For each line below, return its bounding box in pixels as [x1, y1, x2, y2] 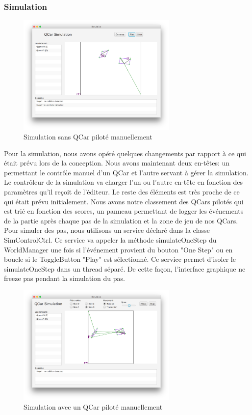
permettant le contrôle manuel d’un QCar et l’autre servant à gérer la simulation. [4, 167, 249, 177]
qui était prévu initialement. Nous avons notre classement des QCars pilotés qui [4, 196, 244, 206]
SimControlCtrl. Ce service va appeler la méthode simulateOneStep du [4, 234, 217, 245]
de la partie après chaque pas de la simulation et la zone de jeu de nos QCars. [4, 215, 238, 225]
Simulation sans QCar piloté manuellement [24, 131, 152, 141]
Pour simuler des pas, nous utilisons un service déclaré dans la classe [4, 225, 210, 235]
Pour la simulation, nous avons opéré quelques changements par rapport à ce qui [4, 148, 246, 158]
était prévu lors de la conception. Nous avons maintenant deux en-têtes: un [4, 158, 230, 168]
